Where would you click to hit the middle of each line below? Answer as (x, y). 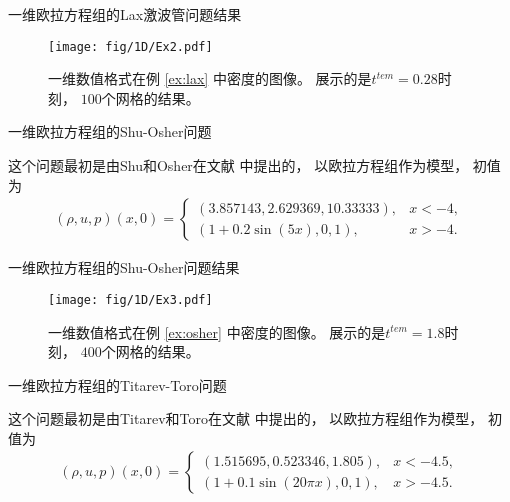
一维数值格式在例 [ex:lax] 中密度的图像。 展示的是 (210, 78)
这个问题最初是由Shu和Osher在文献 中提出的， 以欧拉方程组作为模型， (238, 165)
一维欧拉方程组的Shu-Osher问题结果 (124, 267)
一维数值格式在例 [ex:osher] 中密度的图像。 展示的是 (217, 331)
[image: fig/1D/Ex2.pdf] (130, 46)
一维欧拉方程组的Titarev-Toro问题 (117, 384)
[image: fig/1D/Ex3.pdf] (130, 299)
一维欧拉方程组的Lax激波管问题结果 (125, 14)
